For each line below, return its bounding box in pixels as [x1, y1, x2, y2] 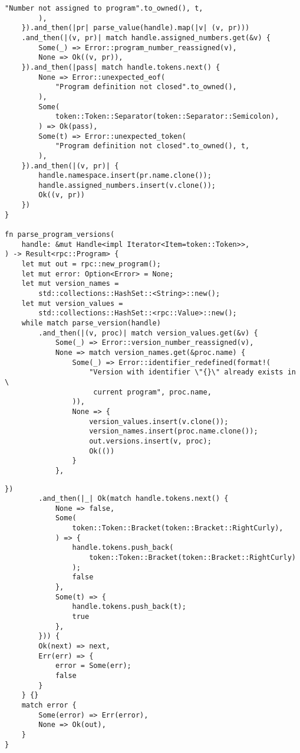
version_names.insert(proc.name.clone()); [89, 427, 258, 436]
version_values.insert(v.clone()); [89, 417, 229, 426]
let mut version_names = [21, 279, 119, 288]
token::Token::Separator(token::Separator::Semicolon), [55, 112, 279, 121]
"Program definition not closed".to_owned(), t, [55, 142, 250, 151]
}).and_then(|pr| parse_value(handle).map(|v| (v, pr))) [21, 24, 250, 32]
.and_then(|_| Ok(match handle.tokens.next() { [38, 494, 229, 503]
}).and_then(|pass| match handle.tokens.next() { [21, 63, 220, 71]
